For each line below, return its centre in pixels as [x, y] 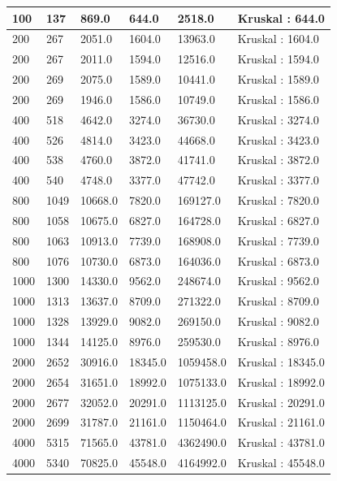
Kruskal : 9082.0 [278, 321]
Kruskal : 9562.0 [278, 281]
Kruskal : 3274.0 [278, 119]
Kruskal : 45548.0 [281, 463]
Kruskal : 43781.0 [281, 442]
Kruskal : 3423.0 [278, 139]
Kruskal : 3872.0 [278, 160]
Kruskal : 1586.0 [278, 99]
